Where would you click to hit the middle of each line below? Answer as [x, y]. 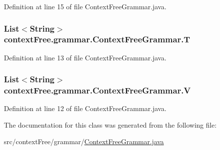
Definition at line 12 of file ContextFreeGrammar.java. [85, 108]
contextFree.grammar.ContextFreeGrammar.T [97, 39]
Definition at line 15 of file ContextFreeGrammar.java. [85, 6]
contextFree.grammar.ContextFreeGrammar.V [97, 90]
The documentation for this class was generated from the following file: [110, 125]
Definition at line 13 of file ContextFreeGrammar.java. [85, 57]
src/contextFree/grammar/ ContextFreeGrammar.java [84, 141]
